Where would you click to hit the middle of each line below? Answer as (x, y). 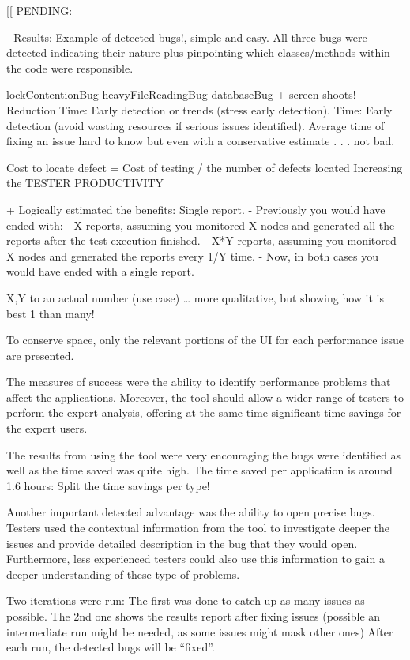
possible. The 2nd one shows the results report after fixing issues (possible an (194, 616)
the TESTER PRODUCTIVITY (85, 183)
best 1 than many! (51, 313)
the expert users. (47, 428)
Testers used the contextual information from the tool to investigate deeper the (198, 528)
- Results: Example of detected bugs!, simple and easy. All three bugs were (187, 37)
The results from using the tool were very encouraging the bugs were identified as (204, 454)
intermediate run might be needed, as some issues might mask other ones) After (200, 631)
